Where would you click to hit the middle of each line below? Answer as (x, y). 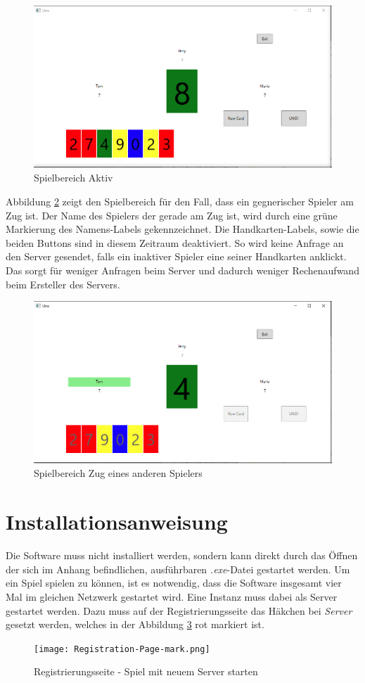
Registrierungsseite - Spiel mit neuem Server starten (146, 671)
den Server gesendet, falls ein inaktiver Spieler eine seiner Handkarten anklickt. (176, 256)
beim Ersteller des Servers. (63, 284)
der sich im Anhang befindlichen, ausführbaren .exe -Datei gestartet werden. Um (178, 569)
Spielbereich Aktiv (73, 178)
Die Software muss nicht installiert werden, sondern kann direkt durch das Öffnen (182, 555)
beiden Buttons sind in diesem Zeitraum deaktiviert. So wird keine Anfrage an (175, 242)
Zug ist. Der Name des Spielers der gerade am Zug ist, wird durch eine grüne (172, 215)
